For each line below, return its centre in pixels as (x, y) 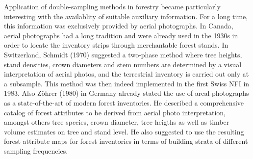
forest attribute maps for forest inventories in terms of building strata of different (126, 141)
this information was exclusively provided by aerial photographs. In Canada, (119, 26)
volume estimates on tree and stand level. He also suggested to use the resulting (124, 131)
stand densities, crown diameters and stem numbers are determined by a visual (123, 64)
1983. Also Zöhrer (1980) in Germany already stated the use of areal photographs (126, 93)
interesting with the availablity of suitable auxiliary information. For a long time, (126, 16)
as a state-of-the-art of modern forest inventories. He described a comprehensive (124, 102)
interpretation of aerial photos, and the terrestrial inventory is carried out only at (126, 74)
